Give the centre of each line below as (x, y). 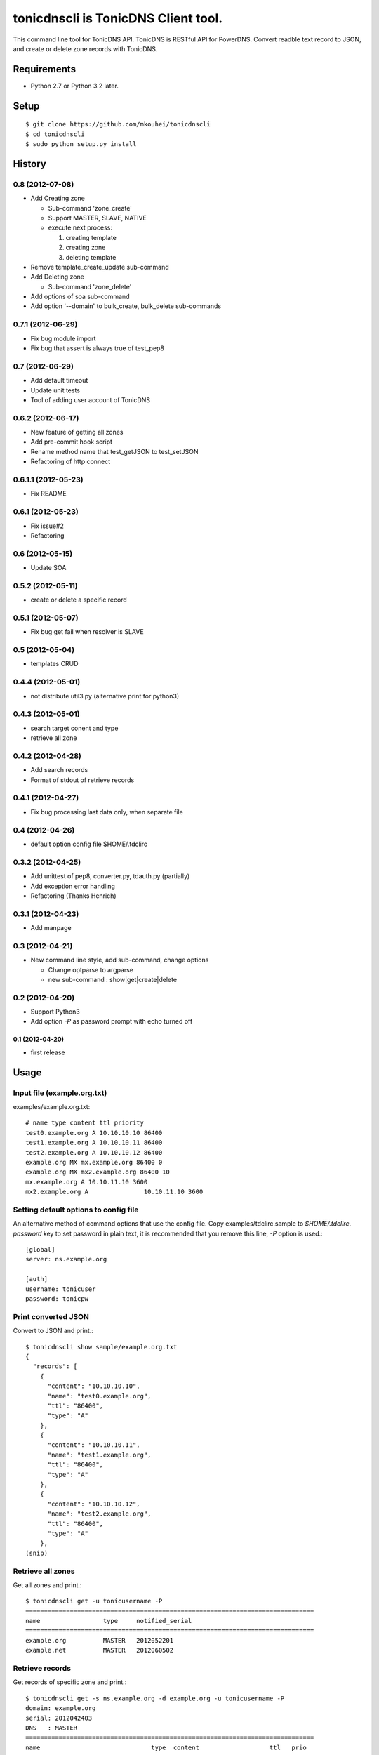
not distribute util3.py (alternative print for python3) (105, 696)
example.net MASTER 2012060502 (100, 1650)
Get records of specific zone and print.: (70, 1682)
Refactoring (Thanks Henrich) (73, 896)
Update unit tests (55, 390)
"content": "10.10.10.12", (94, 1504)
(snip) (37, 1553)
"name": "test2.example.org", (99, 1514)
